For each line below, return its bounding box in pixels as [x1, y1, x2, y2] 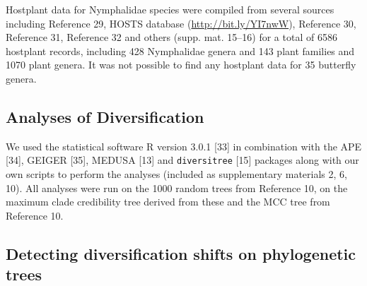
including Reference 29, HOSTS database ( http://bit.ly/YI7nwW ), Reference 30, [6, 16, 356, 30]
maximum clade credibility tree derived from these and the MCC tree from [6, 194, 330, 209]
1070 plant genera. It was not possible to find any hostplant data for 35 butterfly [6, 57, 356, 72]
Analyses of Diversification [6, 105, 204, 127]
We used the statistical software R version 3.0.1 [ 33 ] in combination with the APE [6, 138, 362, 153]
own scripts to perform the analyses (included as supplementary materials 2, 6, [6, 167, 347, 181]
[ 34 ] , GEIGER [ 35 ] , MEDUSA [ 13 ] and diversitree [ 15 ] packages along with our [6, 153, 359, 167]
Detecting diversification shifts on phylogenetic [6, 242, 356, 264]
